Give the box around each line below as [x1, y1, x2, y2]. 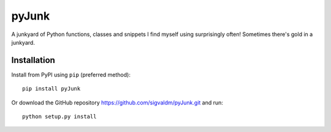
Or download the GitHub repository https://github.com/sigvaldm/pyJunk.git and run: [11, 98, 224, 106]
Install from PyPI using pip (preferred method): [11, 71, 131, 78]
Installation [11, 55, 55, 65]
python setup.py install [22, 113, 97, 120]
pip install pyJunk [22, 86, 81, 92]
